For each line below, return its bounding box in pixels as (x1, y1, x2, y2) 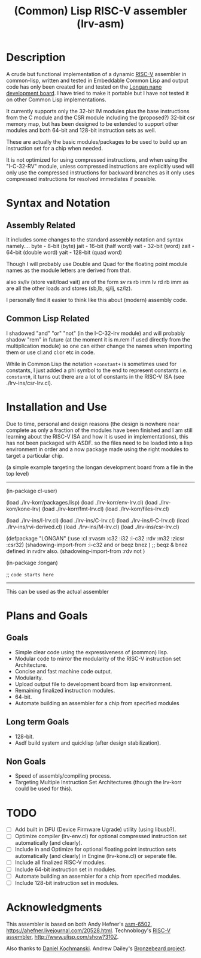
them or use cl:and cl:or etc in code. (6, 349, 95, 356)
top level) (6, 470, 29, 477)
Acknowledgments (6, 900, 103, 914)
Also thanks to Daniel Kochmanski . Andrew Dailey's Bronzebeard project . (6, 945, 187, 952)
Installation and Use (6, 400, 107, 414)
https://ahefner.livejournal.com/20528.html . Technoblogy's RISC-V (6, 927, 171, 934)
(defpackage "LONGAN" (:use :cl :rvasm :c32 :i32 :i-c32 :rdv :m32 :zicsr (6, 534, 185, 542)
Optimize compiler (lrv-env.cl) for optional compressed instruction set (14, 833, 187, 840)
